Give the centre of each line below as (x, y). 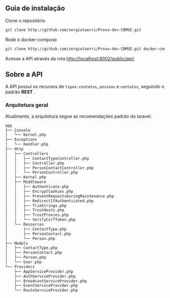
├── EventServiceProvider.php (46, 286)
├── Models (17, 243)
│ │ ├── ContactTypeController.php (47, 158)
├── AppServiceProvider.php (44, 271)
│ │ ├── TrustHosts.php (35, 210)
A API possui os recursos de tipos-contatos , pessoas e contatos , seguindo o (85, 87)
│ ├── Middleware (26, 182)
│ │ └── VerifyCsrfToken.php (40, 220)
